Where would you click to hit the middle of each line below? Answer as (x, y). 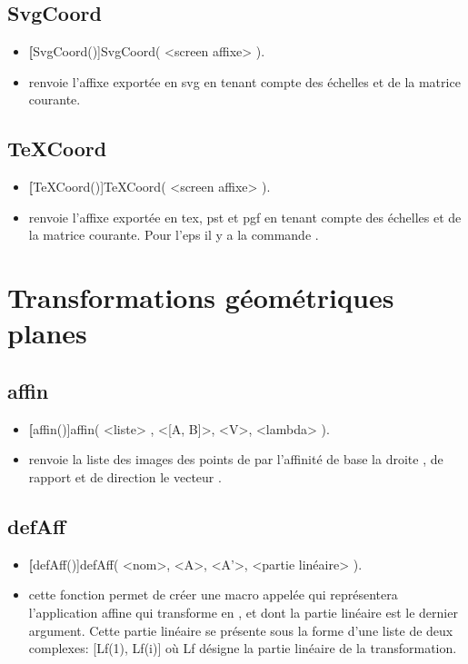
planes (47, 333)
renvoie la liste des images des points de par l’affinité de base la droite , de (236, 459)
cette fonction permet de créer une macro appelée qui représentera (213, 595)
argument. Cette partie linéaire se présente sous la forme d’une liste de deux (241, 630)
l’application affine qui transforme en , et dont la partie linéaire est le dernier (243, 612)
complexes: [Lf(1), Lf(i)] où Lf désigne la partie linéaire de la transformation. (243, 648)
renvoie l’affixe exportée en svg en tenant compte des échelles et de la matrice (244, 81)
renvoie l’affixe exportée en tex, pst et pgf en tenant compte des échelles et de (245, 217)
